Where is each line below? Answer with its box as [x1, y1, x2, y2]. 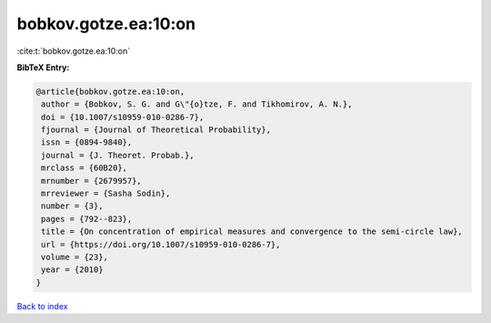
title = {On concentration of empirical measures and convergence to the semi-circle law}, [41, 227, 463, 237]
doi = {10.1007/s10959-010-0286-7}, [41, 112, 205, 122]
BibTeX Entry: [16, 62, 70, 73]
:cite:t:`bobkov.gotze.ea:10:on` [16, 45, 131, 56]
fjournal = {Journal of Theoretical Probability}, [41, 125, 272, 136]
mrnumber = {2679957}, [41, 176, 143, 186]
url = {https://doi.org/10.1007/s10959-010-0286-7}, [41, 239, 281, 249]
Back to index [16, 300, 68, 311]
